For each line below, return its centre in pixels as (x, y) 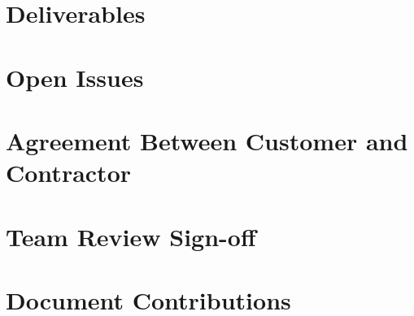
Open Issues (75, 77)
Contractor (69, 173)
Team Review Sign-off (131, 236)
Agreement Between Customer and (207, 140)
